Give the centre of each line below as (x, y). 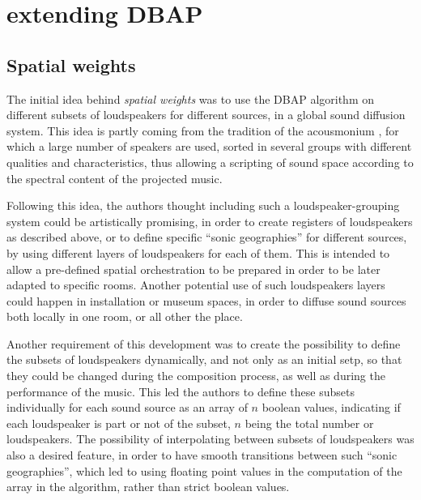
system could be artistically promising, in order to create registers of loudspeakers (210, 221)
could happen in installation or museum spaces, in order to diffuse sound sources (206, 300)
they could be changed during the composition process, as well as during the (196, 376)
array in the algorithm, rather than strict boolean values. (148, 487)
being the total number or (309, 423)
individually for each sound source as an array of (127, 407)
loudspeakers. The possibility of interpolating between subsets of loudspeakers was (210, 439)
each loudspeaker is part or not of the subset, (119, 423)
